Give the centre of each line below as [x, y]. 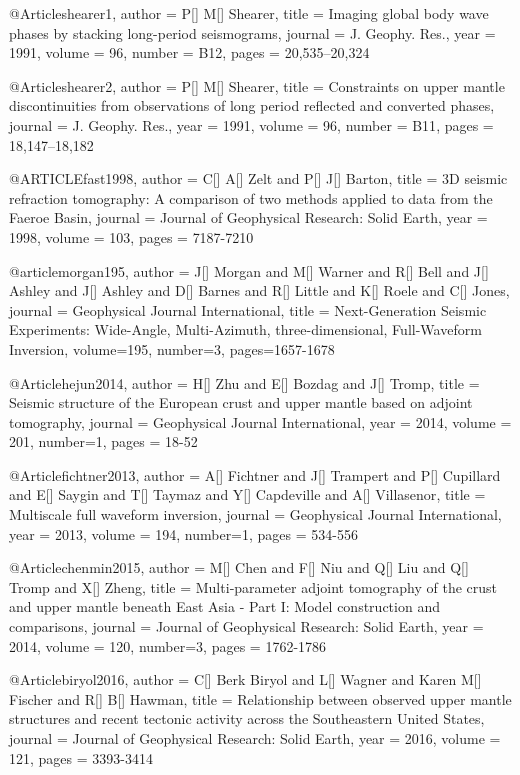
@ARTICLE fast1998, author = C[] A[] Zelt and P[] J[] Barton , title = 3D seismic [258, 178]
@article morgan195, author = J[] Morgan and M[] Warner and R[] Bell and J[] [249, 270]
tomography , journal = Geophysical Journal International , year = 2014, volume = [260, 421]
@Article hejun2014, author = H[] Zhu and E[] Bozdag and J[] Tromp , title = [244, 382]
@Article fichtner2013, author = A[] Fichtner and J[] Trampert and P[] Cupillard [255, 474]
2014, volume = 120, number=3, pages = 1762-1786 [168, 645]
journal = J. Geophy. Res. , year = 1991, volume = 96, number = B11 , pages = [251, 124]
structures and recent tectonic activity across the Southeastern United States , [247, 718]
